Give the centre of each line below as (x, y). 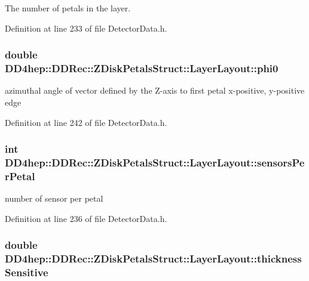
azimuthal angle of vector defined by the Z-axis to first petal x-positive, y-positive (155, 90)
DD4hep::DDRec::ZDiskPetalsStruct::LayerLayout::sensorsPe (155, 162)
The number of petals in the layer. (68, 8)
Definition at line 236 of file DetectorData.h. (86, 218)
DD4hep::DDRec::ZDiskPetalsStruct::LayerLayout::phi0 (142, 68)
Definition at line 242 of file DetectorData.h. (86, 122)
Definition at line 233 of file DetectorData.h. (86, 28)
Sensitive (27, 272)
